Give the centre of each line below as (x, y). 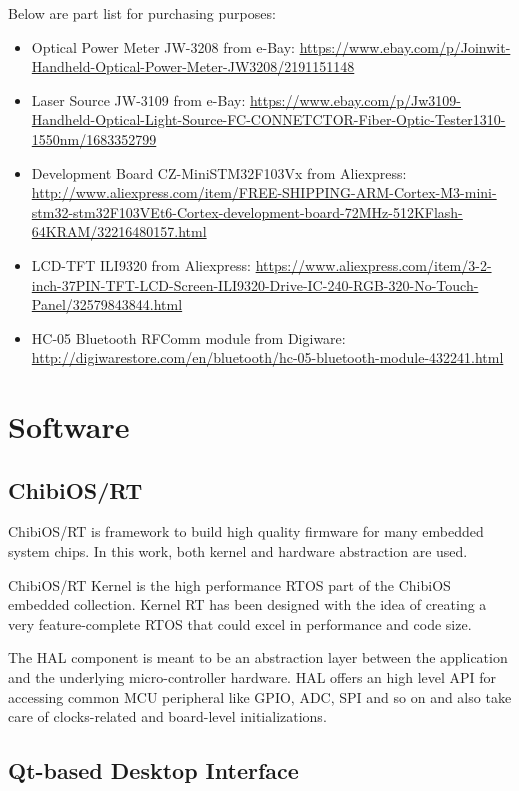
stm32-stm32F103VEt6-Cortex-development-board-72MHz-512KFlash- (247, 211)
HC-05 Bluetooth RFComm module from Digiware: (188, 337)
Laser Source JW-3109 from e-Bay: (138, 99)
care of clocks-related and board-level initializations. (167, 716)
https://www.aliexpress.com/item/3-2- (373, 264)
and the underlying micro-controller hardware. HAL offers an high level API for (252, 677)
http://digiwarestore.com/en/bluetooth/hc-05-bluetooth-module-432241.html (267, 357)
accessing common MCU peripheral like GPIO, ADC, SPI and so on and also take (260, 696)
